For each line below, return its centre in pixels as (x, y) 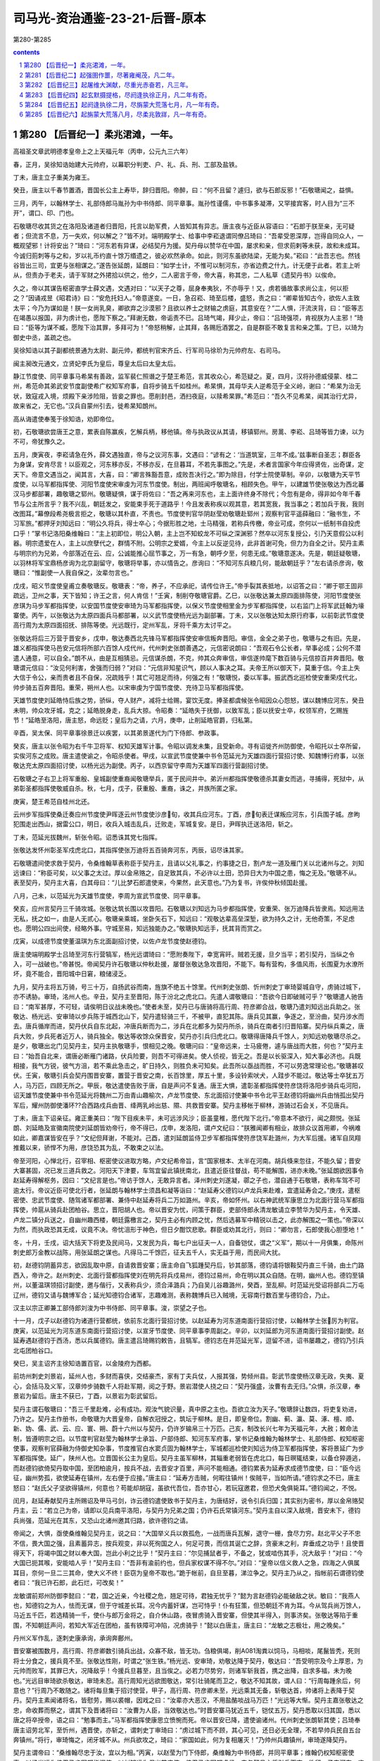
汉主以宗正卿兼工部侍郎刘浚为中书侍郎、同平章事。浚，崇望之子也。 (112, 1307)
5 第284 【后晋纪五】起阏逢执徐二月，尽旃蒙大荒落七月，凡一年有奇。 (121, 104)
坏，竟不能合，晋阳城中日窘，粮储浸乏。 (71, 974)
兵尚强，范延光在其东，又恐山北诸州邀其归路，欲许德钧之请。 (102, 1520)
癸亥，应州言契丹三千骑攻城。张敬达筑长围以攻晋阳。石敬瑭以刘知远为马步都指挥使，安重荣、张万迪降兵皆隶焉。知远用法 (189, 909)
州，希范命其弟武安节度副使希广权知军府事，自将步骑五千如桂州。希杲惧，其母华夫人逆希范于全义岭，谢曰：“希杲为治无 (187, 386)
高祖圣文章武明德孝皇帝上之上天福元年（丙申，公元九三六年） (102, 151)
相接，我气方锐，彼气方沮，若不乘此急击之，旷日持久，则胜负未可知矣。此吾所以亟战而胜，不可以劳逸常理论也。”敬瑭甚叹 (189, 1066)
